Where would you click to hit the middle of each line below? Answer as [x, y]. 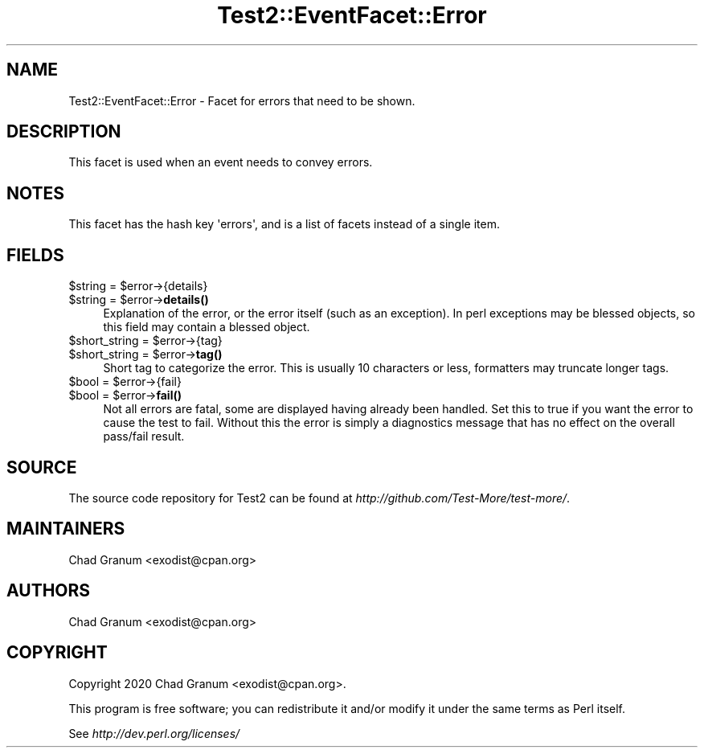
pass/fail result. [144, 436]
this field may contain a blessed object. [207, 327]
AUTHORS [49, 591]
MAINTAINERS [66, 529]
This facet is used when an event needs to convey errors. [221, 162]
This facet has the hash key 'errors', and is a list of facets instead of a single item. [284, 224]
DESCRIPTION [64, 132]
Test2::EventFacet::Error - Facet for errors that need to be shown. [242, 100]
